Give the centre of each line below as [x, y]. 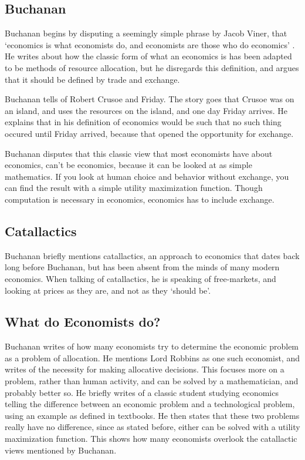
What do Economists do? [83, 322]
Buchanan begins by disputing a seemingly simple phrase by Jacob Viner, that [146, 33]
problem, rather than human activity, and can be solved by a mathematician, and [152, 381]
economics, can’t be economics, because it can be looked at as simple [128, 165]
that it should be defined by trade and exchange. [92, 79]
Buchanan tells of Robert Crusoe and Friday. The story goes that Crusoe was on [150, 99]
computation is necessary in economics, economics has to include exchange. [140, 199]
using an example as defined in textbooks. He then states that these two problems [152, 415]
